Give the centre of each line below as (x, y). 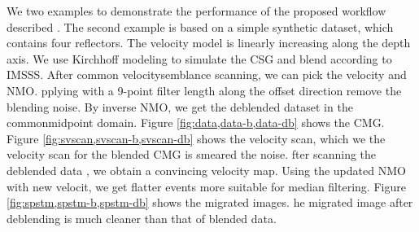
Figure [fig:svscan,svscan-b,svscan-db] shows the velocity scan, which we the (196, 138)
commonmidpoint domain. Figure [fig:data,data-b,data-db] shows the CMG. (196, 123)
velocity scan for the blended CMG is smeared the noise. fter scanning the (192, 154)
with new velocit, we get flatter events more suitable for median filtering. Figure (206, 186)
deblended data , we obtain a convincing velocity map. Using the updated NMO (206, 170)
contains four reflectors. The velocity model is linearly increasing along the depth (209, 43)
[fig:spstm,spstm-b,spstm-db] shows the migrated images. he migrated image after (210, 202)
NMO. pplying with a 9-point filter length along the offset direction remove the (204, 90)
